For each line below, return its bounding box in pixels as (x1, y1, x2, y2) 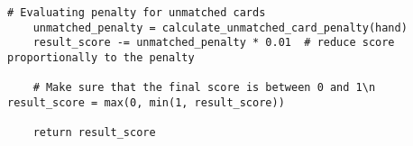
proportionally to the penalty (7, 50, 195, 64)
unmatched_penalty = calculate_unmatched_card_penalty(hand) (32, 21, 408, 34)
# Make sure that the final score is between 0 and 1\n (32, 81, 376, 95)
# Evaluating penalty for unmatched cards (7, 6, 266, 19)
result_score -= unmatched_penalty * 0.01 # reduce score (32, 36, 395, 50)
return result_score (32, 126, 156, 140)
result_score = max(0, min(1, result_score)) (7, 96, 285, 109)
